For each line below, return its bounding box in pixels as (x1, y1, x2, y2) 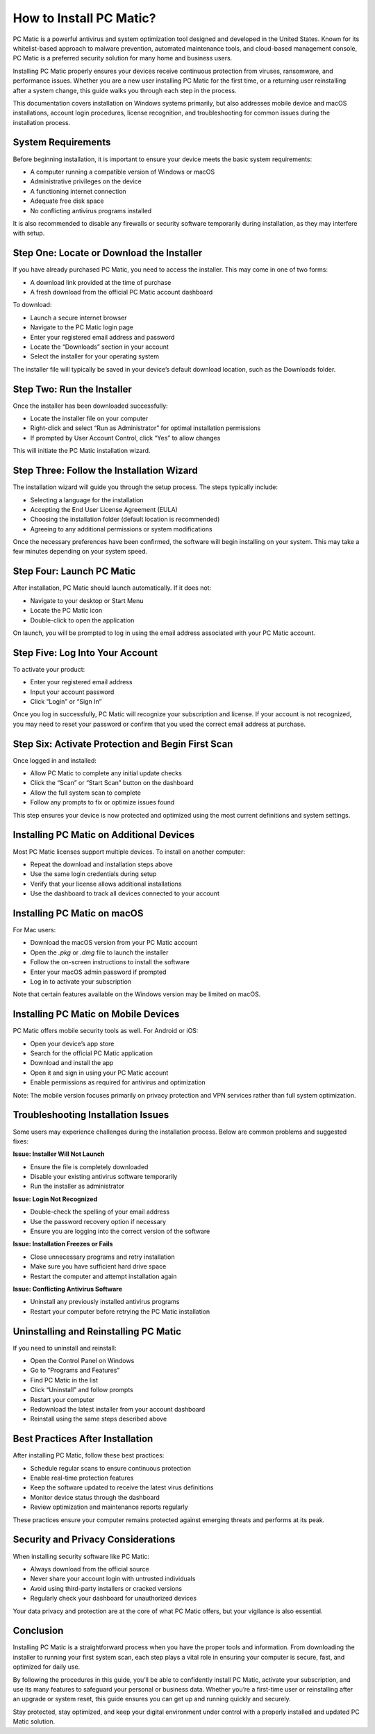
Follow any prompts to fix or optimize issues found (30, 798, 175, 807)
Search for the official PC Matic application (30, 1049, 153, 1057)
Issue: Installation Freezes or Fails (12, 1240, 113, 1248)
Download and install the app (30, 1059, 114, 1067)
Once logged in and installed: (12, 756, 97, 764)
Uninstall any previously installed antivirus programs (30, 1298, 180, 1306)
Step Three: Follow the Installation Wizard (12, 465, 198, 477)
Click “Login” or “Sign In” (30, 697, 102, 705)
